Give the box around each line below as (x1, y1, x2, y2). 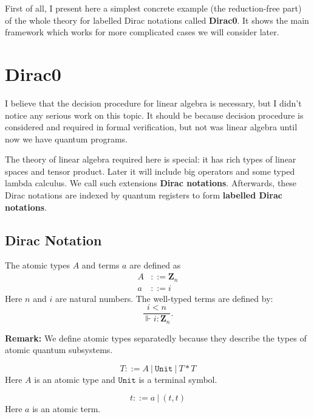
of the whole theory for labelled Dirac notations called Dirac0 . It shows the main (5, 13, 309, 26)
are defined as (129, 259, 181, 272)
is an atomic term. (32, 402, 101, 415)
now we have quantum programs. (5, 132, 128, 145)
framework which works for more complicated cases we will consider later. (5, 26, 279, 38)
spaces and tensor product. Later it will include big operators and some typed (5, 164, 295, 177)
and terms (81, 259, 120, 272)
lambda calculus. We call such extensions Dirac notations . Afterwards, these (5, 177, 297, 189)
